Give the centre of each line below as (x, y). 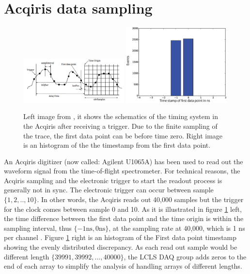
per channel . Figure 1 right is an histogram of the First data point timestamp (120, 237)
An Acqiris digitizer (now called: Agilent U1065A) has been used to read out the (124, 161)
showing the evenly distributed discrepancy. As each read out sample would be (121, 247)
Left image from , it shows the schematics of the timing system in (121, 116)
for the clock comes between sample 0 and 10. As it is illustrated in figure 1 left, (123, 209)
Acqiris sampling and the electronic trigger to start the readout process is (113, 180)
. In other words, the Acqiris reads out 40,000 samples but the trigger (140, 199)
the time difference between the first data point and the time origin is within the (124, 218)
